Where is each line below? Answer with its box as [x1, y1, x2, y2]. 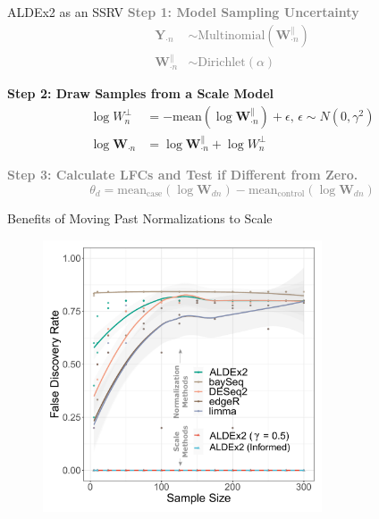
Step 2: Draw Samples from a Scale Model [7, 84, 274, 103]
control [277, 189, 305, 199]
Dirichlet [198, 56, 246, 70]
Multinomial [198, 29, 265, 42]
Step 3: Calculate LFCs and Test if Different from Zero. [7, 165, 358, 184]
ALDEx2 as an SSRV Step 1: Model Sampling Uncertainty [7, 3, 359, 21]
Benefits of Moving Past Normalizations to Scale [7, 208, 273, 227]
